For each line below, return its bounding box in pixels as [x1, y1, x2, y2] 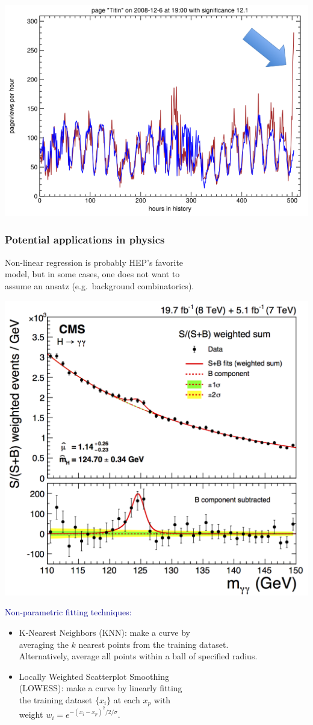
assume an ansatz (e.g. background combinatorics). [5, 279, 194, 292]
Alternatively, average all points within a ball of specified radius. [19, 650, 258, 662]
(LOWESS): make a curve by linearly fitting [19, 682, 182, 694]
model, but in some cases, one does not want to [5, 268, 180, 280]
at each [113, 693, 140, 706]
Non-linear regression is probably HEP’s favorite [5, 256, 184, 268]
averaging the [19, 638, 69, 650]
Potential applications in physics [5, 232, 165, 247]
